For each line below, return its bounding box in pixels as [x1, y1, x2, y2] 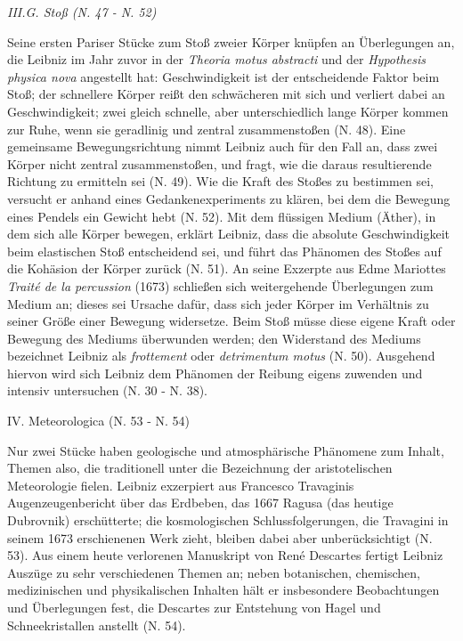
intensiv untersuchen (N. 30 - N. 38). [7, 381, 207, 400]
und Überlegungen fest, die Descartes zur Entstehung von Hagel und [7, 598, 381, 616]
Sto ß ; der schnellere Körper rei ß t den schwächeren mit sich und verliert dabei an [7, 85, 445, 103]
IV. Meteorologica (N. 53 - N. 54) [7, 411, 190, 430]
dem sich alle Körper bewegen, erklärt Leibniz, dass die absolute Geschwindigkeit [7, 224, 451, 243]
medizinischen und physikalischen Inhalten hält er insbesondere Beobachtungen [7, 580, 440, 599]
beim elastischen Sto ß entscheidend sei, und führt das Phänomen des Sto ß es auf [7, 241, 442, 260]
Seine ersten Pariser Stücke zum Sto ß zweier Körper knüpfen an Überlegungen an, [7, 32, 455, 51]
